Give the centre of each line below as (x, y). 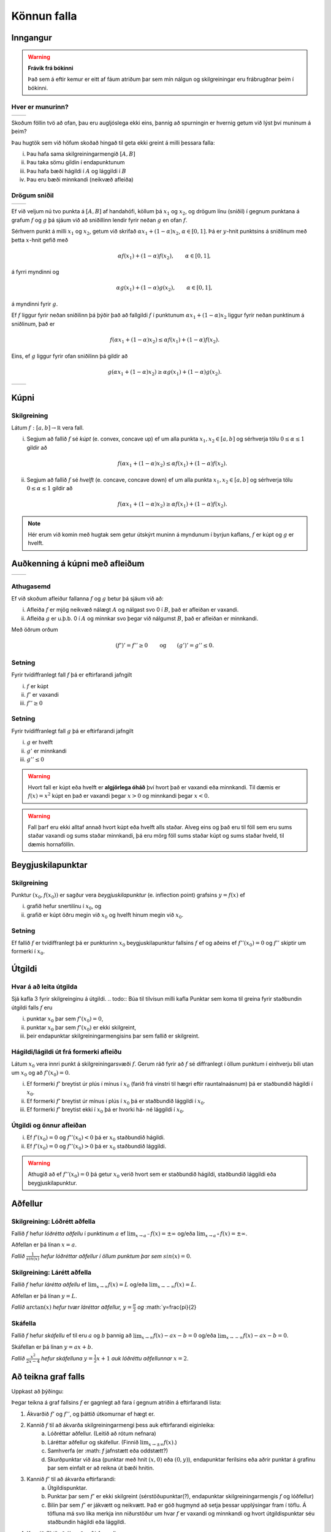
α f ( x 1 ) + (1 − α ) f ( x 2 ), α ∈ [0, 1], (164, 256)
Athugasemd (31, 586)
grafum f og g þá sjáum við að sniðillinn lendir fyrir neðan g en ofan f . (99, 220)
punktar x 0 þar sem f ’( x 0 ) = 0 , (65, 1019)
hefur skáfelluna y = (67, 1358)
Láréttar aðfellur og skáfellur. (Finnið (93, 1442)
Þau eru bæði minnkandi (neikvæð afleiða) (80, 180)
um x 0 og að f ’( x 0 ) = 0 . (41, 1073)
